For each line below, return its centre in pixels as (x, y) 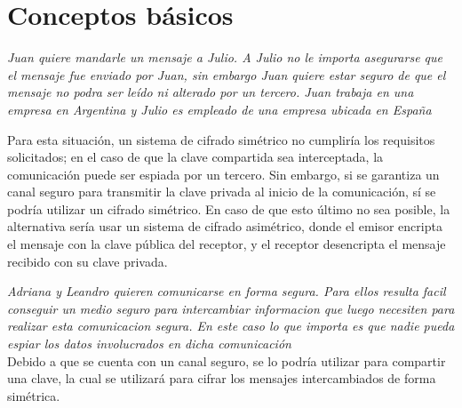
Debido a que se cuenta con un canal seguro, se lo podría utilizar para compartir (227, 360)
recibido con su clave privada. (88, 261)
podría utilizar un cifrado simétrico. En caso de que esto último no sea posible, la (229, 208)
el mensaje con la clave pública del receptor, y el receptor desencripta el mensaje (227, 244)
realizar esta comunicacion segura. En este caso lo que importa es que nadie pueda (231, 326)
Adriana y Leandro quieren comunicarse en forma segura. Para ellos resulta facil (227, 291)
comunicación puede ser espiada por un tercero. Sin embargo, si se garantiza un (223, 174)
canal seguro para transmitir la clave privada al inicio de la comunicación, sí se (222, 192)
